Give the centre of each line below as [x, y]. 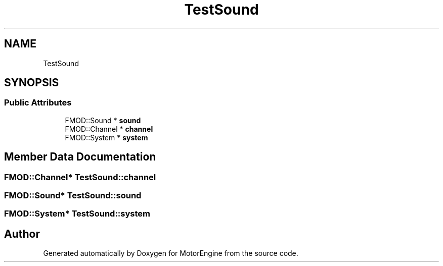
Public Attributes [38, 103]
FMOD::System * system [106, 137]
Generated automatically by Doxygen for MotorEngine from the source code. [171, 253]
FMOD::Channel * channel [109, 129]
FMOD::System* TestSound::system [77, 214]
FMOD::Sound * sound [103, 120]
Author [22, 234]
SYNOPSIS [32, 83]
